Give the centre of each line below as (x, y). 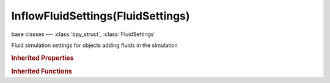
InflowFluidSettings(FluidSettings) (101, 16)
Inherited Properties (43, 58)
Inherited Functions (42, 71)
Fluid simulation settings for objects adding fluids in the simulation (95, 45)
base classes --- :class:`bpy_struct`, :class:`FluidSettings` (83, 34)
